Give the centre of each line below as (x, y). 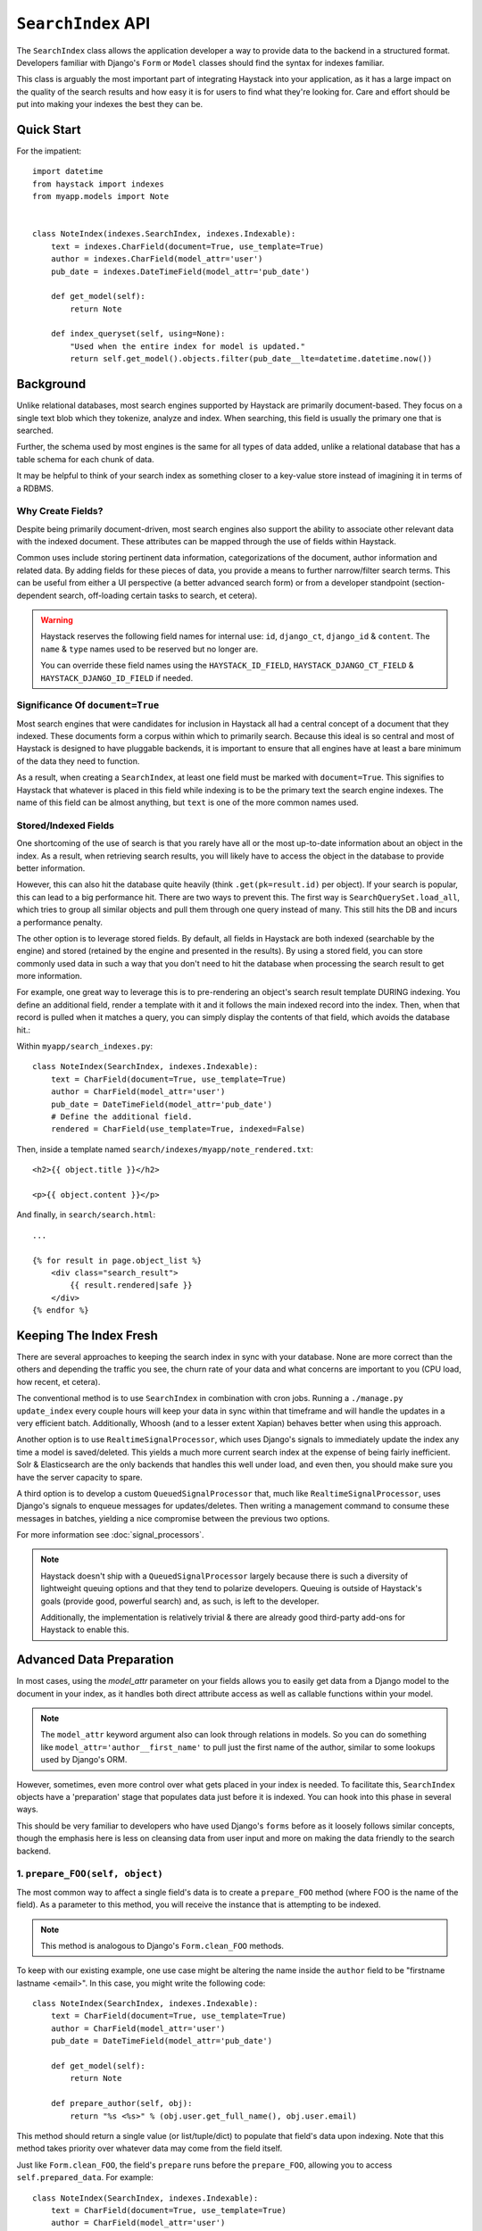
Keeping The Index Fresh (87, 1335)
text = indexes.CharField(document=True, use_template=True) (187, 246)
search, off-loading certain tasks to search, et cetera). (158, 595)
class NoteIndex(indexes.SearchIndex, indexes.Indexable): (164, 234)
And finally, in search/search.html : (86, 1215)
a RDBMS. (35, 488)
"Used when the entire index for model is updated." (187, 346)
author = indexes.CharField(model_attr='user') (157, 259)
